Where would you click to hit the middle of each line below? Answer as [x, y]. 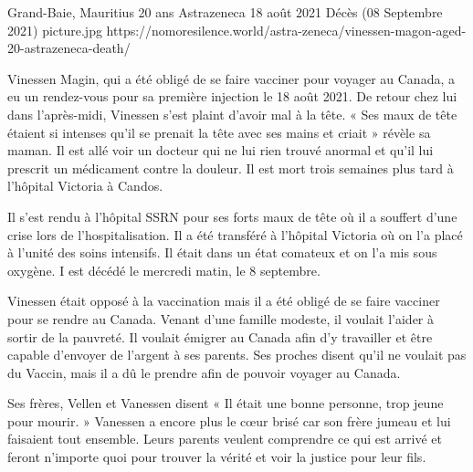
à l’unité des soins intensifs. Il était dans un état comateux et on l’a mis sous [222, 252]
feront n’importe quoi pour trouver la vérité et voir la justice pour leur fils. [217, 457]
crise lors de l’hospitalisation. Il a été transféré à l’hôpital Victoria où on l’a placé [235, 234]
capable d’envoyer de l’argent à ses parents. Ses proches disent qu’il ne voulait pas [237, 355]
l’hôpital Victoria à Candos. [85, 186]
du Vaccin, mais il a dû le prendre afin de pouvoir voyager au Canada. [204, 372]
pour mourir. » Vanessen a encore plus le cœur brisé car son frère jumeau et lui [229, 420]
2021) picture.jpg [55, 30]
